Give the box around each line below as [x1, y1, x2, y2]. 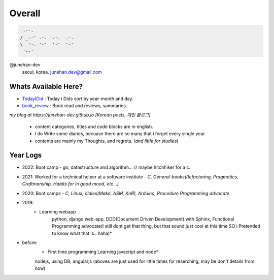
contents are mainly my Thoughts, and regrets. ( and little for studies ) [35, 138, 179, 144]
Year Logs [9, 151, 42, 160]
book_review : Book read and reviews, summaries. [22, 102, 127, 109]
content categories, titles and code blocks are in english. [35, 123, 153, 130]
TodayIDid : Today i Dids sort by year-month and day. [22, 96, 134, 102]
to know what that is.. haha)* [52, 230, 112, 236]
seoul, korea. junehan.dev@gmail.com [22, 69, 102, 75]
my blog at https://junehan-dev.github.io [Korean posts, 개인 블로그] [9, 112, 151, 118]
